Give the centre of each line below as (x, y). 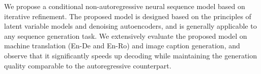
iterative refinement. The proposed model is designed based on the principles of (128, 16)
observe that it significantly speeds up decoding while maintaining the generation (131, 55)
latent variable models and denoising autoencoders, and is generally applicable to (130, 26)
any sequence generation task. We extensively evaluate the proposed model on (126, 35)
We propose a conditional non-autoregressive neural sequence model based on (125, 6)
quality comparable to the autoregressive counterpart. (88, 65)
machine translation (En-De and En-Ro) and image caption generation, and (122, 46)
